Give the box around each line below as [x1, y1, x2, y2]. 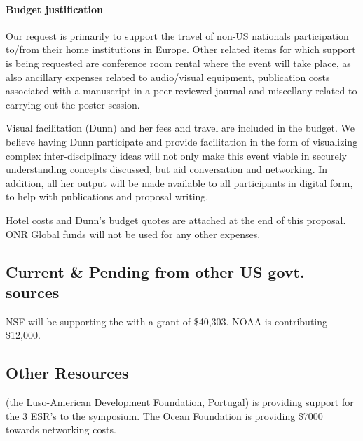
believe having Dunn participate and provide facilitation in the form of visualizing [6, 134, 358, 148]
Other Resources [6, 362, 129, 384]
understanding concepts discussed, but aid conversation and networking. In [6, 162, 328, 176]
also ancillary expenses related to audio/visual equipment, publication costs [6, 69, 330, 84]
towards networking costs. [6, 422, 116, 437]
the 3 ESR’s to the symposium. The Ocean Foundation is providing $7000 [6, 408, 323, 423]
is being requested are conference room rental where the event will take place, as [6, 55, 351, 70]
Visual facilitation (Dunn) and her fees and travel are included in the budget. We [6, 120, 355, 135]
